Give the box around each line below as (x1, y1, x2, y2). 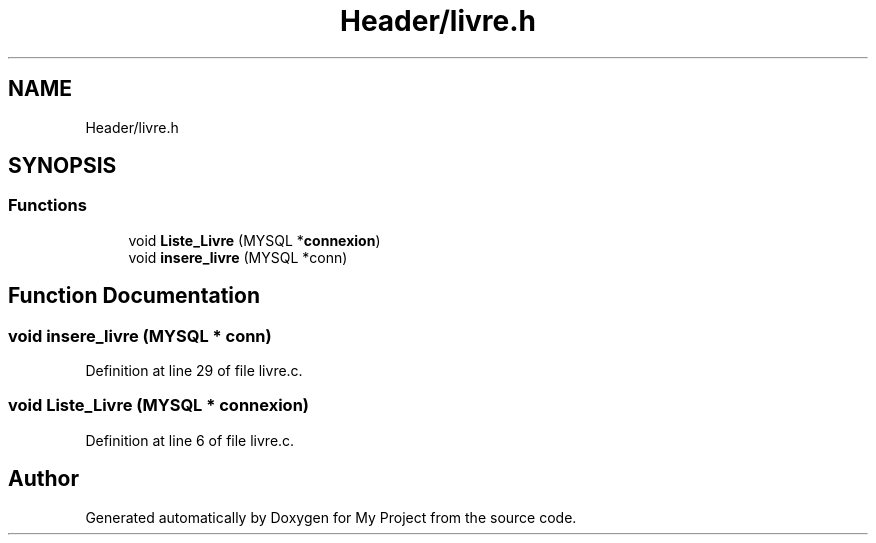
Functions (8, 195, 87, 216)
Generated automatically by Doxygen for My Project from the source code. (85, 508, 577, 526)
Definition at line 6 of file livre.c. (85, 431, 295, 449)
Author (8, 466, 79, 492)
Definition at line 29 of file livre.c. (85, 362, 303, 380)
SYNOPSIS (8, 153, 117, 179)
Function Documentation (8, 283, 260, 309)
